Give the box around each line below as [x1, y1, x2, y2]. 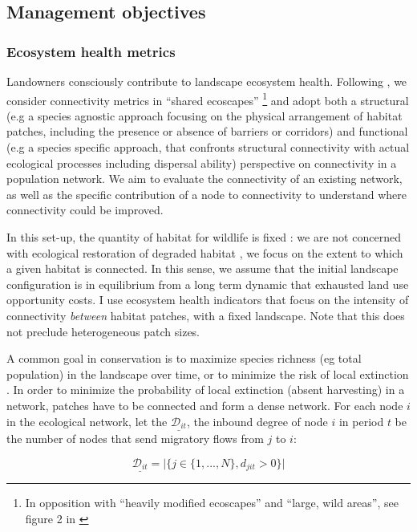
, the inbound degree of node [186, 412, 328, 429]
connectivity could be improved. [6, 201, 164, 218]
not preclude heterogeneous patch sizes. [6, 323, 200, 339]
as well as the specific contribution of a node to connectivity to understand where [6, 185, 407, 202]
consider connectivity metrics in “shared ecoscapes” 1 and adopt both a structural [6, 89, 409, 108]
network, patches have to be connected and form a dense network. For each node [6, 396, 403, 413]
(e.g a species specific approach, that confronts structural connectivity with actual [6, 139, 410, 156]
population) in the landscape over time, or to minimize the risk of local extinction [6, 365, 409, 382]
